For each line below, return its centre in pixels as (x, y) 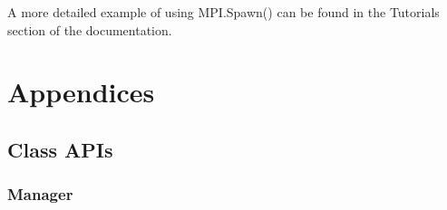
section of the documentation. (90, 29)
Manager (40, 194)
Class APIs (60, 149)
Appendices (81, 92)
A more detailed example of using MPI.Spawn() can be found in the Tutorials (223, 12)
